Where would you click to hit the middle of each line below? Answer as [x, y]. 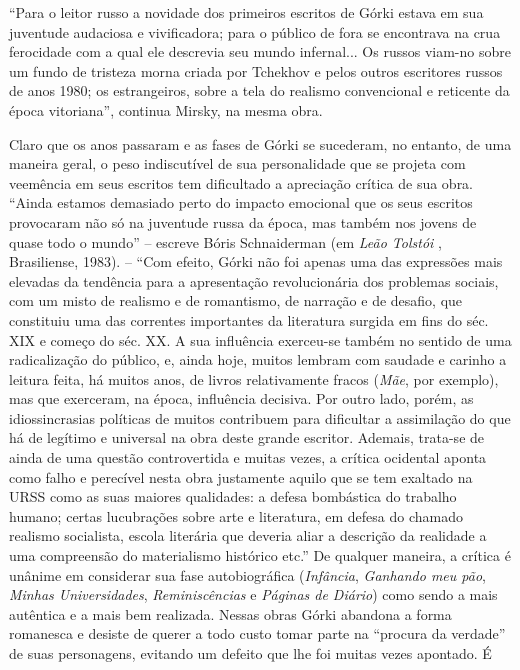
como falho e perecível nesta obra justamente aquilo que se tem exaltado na [241, 476]
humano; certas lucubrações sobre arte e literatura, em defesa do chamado [236, 515]
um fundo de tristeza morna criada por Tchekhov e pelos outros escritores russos [256, 70]
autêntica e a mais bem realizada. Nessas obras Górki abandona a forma [230, 613]
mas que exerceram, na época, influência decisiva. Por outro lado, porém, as [241, 398]
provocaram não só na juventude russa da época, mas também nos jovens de [243, 221]
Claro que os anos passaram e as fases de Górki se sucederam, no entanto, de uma [260, 143]
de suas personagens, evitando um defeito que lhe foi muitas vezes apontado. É [250, 653]
